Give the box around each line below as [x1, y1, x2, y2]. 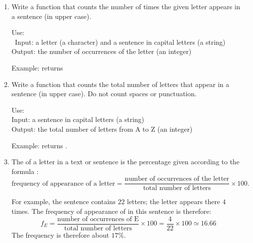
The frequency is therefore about [11, 229, 109, 240]
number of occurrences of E [57, 215, 139, 223]
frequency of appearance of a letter [11, 180, 115, 187]
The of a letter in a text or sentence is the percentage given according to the [11, 156, 239, 167]
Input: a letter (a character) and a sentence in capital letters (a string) [15, 36, 226, 47]
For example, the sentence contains [11, 196, 116, 207]
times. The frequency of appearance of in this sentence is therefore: [11, 206, 212, 216]
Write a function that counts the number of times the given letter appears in [11, 1, 240, 11]
